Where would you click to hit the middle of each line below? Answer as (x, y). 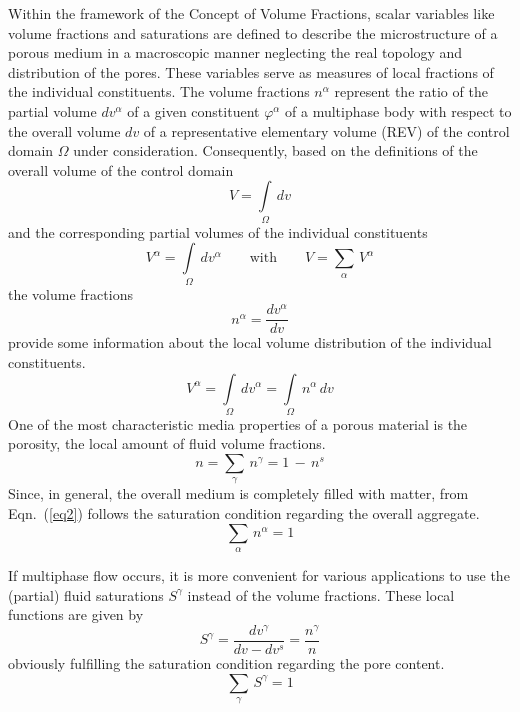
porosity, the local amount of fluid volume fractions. (167, 443)
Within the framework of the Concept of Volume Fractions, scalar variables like (251, 13)
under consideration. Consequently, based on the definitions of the (275, 150)
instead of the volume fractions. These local (321, 594)
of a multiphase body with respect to (398, 110)
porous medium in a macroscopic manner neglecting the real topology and (235, 52)
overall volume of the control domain (121, 169)
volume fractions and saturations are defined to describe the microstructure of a (253, 32)
